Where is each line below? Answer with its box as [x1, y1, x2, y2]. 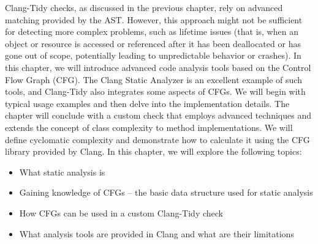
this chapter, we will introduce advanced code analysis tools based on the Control [5, 61, 311, 73]
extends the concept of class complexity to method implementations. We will [5, 120, 293, 133]
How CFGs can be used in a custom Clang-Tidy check [19, 206, 223, 219]
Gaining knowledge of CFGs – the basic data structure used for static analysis [19, 186, 313, 199]
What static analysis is [19, 165, 105, 178]
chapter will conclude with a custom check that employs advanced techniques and [5, 109, 311, 122]
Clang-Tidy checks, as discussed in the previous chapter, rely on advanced [5, 1, 283, 13]
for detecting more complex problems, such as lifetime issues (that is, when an [5, 25, 298, 38]
